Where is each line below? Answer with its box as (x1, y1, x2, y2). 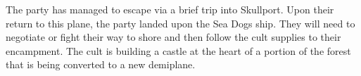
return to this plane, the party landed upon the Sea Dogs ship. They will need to (6, 15, 355, 30)
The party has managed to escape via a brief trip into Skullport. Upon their (6, 2, 334, 16)
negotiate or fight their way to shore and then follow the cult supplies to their (6, 30, 341, 44)
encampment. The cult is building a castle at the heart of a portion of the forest (6, 43, 351, 58)
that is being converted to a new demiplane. (6, 57, 196, 72)
